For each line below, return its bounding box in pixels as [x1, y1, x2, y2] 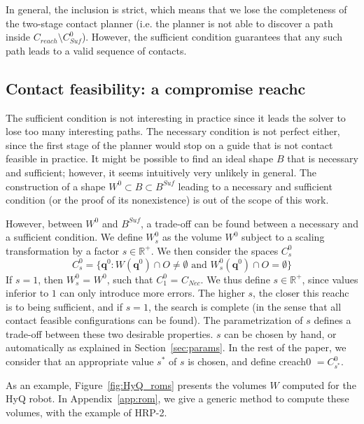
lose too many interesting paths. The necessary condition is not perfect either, [6, 124, 340, 139]
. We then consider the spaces [150, 243, 279, 257]
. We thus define [200, 271, 270, 286]
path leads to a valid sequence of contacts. [6, 43, 187, 57]
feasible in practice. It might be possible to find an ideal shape [6, 151, 274, 166]
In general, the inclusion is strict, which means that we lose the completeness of [6, 2, 347, 16]
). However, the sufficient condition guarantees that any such [81, 29, 342, 44]
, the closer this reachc [253, 285, 349, 300]
